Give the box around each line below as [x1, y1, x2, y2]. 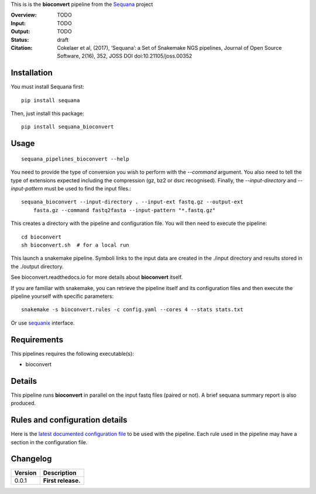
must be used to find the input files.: [44, 185, 132, 192]
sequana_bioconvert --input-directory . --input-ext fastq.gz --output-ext [21, 199, 243, 205]
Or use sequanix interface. [11, 319, 75, 326]
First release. [43, 476, 81, 485]
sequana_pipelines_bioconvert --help [21, 155, 130, 162]
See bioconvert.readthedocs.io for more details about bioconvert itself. [11, 274, 183, 281]
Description [43, 469, 77, 477]
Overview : [11, 12, 37, 19]
